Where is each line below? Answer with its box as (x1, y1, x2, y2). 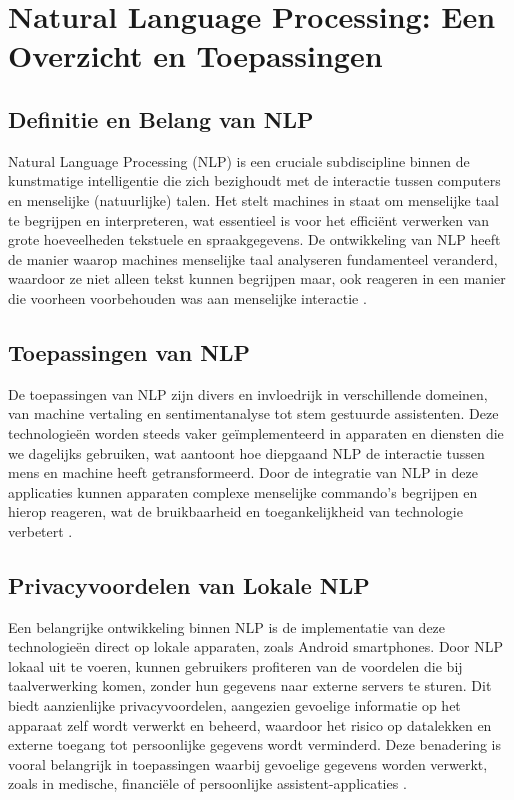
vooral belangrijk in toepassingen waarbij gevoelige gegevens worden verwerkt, (8, 753, 488, 774)
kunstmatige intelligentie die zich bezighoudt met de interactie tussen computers (8, 170, 501, 191)
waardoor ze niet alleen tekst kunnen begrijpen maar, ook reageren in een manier (8, 268, 506, 289)
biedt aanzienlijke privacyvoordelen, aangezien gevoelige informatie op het (8, 695, 461, 716)
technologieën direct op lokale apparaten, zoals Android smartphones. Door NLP (8, 636, 503, 657)
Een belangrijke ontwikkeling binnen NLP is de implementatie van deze (8, 616, 446, 637)
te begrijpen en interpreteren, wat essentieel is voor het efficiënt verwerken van (8, 209, 490, 230)
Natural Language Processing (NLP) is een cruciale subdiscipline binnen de (8, 150, 470, 171)
